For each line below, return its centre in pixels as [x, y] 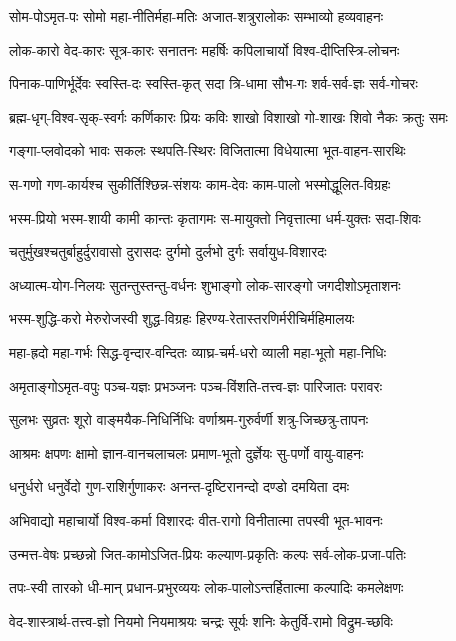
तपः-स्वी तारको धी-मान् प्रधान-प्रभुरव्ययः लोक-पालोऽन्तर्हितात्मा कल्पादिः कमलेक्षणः [206, 587]
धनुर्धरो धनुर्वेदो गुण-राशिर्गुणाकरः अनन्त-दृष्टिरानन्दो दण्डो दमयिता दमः [179, 486]
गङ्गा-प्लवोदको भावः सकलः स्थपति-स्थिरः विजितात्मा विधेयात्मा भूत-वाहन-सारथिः [207, 150]
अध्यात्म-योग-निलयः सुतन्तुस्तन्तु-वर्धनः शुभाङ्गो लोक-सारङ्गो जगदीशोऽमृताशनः [205, 284]
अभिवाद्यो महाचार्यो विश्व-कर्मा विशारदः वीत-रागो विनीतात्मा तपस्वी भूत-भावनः [196, 519]
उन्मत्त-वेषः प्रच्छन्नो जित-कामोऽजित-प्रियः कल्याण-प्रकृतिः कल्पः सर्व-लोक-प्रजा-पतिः [207, 553]
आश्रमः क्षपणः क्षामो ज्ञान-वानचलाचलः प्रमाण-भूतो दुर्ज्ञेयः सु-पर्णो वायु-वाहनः [186, 452]
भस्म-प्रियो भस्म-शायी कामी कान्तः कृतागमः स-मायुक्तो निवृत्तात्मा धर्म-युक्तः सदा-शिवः [215, 217]
